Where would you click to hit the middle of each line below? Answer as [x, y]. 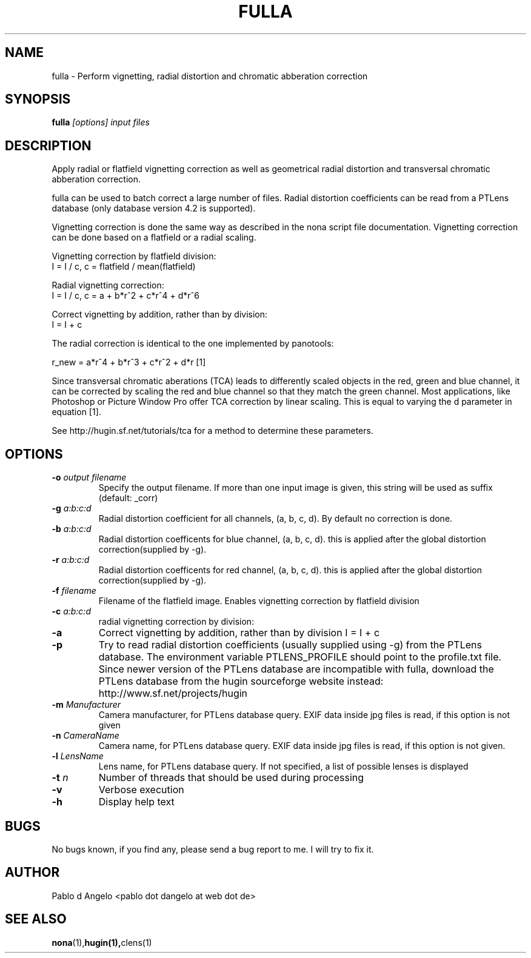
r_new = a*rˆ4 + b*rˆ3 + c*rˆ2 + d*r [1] [129, 362]
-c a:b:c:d [71, 611]
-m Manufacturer [86, 705]
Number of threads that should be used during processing [231, 778]
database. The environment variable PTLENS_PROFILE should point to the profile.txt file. [300, 657]
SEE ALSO [36, 919]
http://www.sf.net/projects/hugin [173, 694]
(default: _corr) [128, 498]
